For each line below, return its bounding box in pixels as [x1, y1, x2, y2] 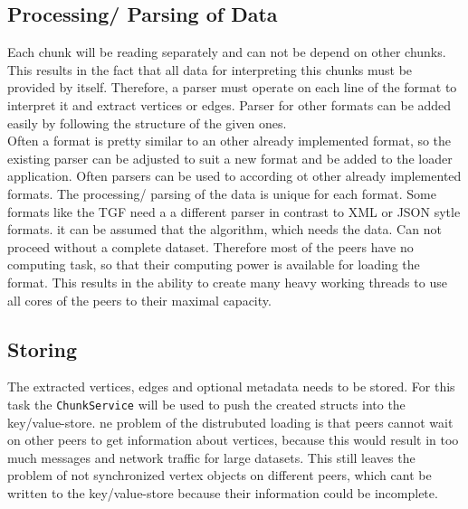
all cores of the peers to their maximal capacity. [7, 290, 272, 309]
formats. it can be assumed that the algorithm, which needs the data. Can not [7, 220, 442, 239]
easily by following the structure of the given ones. [7, 113, 287, 132]
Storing [7, 335, 78, 363]
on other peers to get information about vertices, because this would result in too [7, 430, 459, 449]
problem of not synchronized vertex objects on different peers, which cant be [7, 466, 432, 485]
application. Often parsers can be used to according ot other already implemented [7, 166, 462, 185]
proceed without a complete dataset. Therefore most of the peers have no [7, 237, 414, 256]
